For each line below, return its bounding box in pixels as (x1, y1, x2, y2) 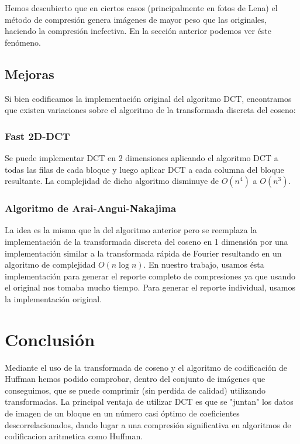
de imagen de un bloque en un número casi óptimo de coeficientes (5, 407, 240, 419)
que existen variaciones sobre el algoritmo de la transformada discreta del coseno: (5, 104, 296, 116)
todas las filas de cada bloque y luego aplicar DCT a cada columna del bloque (5, 163, 284, 175)
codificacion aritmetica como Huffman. (5, 430, 143, 442)
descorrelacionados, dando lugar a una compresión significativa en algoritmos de (5, 418, 291, 431)
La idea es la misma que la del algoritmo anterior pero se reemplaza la (5, 224, 257, 236)
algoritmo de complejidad (5, 258, 96, 271)
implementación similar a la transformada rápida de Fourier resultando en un (5, 247, 282, 259)
